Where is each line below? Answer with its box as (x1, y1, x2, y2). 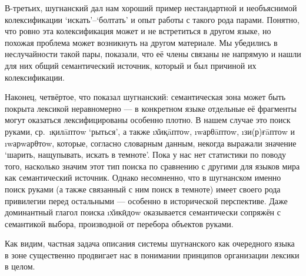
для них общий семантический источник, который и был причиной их (5, 59, 257, 71)
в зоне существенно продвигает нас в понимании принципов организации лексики (5, 248, 300, 261)
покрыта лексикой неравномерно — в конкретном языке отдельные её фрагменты (5, 102, 297, 114)
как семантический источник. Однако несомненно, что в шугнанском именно (5, 171, 281, 184)
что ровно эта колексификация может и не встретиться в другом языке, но (5, 25, 271, 37)
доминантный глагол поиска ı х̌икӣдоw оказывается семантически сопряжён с (5, 206, 281, 218)
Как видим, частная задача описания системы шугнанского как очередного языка (5, 237, 295, 250)
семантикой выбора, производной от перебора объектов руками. (5, 217, 234, 230)
